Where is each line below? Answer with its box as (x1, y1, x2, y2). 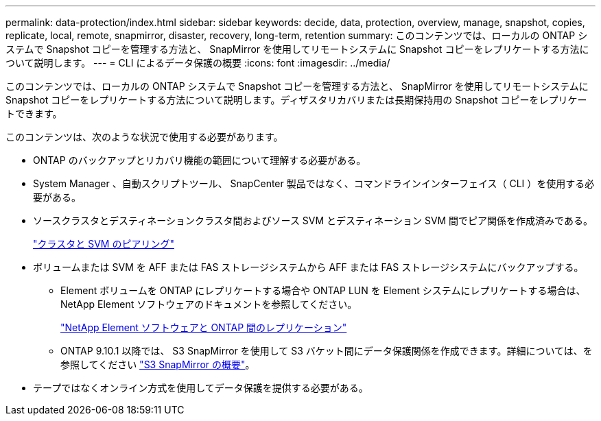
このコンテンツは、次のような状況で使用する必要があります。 (5, 131, 283, 143)
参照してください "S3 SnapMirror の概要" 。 (60, 359, 255, 370)
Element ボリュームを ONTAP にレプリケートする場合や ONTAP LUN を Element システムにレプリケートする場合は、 (60, 285, 586, 296)
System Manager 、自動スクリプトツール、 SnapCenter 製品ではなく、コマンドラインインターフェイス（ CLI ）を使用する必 (33, 178, 595, 189)
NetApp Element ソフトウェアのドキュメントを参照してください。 (60, 298, 357, 310)
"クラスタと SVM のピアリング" (33, 238, 174, 250)
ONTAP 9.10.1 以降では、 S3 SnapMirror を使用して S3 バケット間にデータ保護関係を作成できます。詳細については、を (60, 345, 593, 357)
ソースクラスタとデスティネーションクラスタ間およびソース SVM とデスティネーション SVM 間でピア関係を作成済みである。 (33, 215, 593, 226)
